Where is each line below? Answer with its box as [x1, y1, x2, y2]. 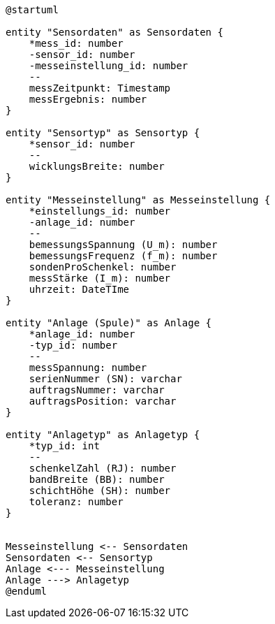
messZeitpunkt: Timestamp [29, 82, 171, 94]
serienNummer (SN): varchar [29, 373, 182, 384]
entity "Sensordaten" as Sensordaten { [6, 27, 223, 38]
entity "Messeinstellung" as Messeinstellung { [6, 194, 271, 205]
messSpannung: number [29, 362, 147, 373]
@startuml [6, 4, 59, 15]
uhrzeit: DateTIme [29, 284, 130, 295]
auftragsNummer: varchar [29, 384, 165, 396]
